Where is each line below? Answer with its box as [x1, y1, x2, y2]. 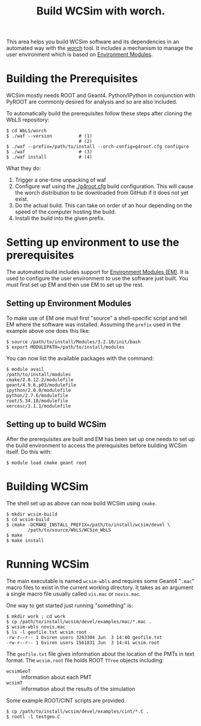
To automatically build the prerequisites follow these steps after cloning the [6, 110, 192, 117]
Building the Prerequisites [6, 72, 138, 85]
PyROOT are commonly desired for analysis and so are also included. [6, 98, 178, 106]
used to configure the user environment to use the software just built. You [6, 275, 189, 282]
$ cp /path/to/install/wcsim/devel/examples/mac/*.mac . [6, 618, 152, 624]
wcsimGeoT [6, 668, 31, 674]
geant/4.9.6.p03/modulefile [6, 382, 77, 388]
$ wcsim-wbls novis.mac [6, 624, 66, 630]
